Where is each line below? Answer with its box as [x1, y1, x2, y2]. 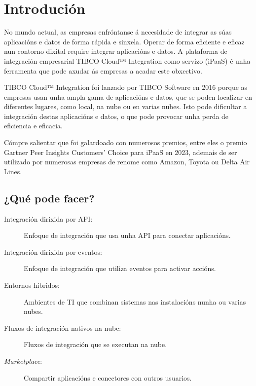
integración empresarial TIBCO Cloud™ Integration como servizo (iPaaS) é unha [4, 55, 251, 66]
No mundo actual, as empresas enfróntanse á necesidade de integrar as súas [4, 27, 232, 37]
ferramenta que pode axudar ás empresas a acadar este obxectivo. [4, 65, 202, 76]
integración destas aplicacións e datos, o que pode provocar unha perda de [4, 111, 229, 121]
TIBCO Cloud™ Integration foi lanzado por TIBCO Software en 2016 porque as [4, 82, 248, 92]
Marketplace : [4, 355, 42, 366]
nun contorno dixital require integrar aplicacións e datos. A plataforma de [4, 46, 227, 56]
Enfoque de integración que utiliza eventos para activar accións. [24, 263, 216, 273]
